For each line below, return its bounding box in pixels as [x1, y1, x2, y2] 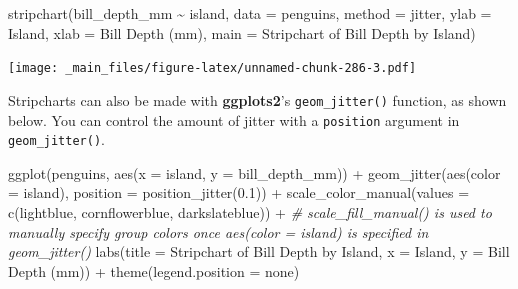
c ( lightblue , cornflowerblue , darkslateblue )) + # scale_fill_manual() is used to [8, 202, 492, 222]
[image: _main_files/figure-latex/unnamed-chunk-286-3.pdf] [8, 61, 417, 76]
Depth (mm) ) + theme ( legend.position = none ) [8, 260, 300, 281]
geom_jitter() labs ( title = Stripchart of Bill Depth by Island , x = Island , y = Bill [8, 241, 510, 262]
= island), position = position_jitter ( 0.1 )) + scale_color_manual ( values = [8, 182, 470, 203]
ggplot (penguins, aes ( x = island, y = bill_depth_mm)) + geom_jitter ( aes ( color [8, 162, 501, 183]
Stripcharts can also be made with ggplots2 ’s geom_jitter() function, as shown [8, 89, 507, 110]
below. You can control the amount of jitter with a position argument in [8, 109, 460, 130]
